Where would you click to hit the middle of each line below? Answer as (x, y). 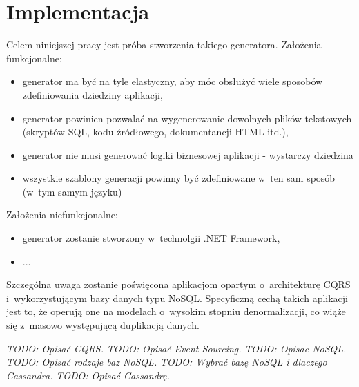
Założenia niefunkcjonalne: (62, 215)
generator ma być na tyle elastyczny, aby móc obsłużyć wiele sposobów (173, 81)
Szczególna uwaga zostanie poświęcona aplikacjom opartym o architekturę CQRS (178, 284)
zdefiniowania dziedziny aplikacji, (93, 94)
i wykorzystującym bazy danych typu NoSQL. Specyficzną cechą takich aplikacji (177, 298)
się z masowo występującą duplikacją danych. (103, 325)
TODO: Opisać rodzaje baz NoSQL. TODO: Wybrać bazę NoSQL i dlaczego (167, 362)
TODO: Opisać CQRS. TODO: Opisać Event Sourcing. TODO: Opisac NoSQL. (176, 348)
